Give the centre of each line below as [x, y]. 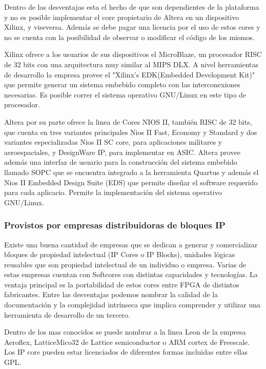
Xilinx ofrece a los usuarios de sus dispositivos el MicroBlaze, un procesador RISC [133, 54]
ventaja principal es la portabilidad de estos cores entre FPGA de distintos [122, 284]
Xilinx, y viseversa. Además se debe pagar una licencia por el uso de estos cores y [132, 27]
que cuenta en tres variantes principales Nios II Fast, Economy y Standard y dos [131, 132]
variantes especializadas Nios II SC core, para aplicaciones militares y [113, 142]
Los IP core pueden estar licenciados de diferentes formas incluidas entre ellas [126, 352]
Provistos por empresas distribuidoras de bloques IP [115, 225]
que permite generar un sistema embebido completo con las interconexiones [122, 84]
